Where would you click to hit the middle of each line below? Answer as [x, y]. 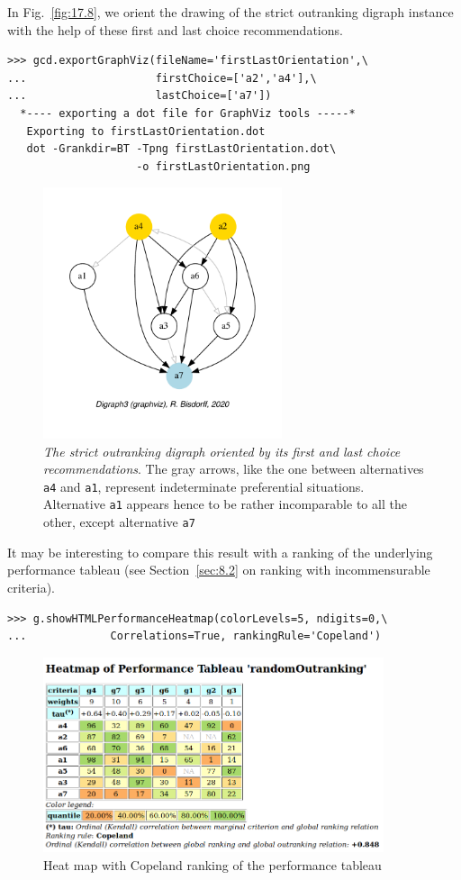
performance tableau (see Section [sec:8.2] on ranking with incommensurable [219, 570]
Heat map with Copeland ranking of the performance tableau [212, 864]
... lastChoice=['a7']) [140, 96]
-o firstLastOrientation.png [223, 166]
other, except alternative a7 [119, 522]
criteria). [31, 587]
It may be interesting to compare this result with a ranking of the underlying [220, 552]
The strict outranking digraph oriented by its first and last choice [222, 451]
